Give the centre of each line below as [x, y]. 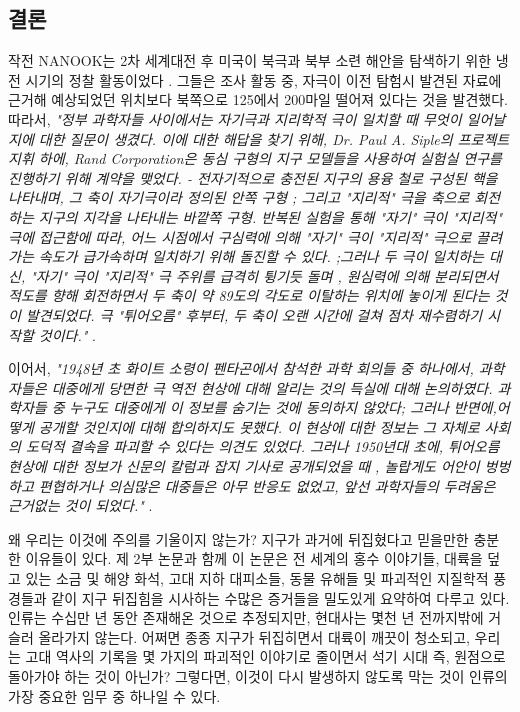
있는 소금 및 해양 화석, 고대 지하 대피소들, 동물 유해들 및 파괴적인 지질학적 [257, 578]
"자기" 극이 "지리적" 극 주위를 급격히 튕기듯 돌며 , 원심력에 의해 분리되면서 [264, 275]
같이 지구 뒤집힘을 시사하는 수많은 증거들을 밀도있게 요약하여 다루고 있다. [280, 597]
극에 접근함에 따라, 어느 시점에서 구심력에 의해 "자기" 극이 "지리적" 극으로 [240, 236]
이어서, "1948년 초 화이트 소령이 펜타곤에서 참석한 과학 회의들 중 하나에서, [241, 368]
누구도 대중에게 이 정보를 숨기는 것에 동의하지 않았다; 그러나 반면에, [283, 407]
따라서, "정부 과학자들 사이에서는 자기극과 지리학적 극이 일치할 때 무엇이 [235, 118]
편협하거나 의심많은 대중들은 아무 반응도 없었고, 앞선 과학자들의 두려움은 [267, 485]
